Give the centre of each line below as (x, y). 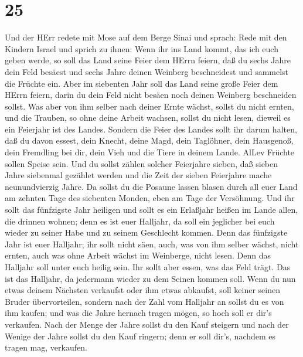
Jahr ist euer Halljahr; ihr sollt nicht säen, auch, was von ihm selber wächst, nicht (152, 244)
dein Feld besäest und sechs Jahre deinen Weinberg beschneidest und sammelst (147, 71)
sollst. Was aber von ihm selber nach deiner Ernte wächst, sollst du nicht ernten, (149, 106)
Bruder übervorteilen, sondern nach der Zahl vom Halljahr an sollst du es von (144, 301)
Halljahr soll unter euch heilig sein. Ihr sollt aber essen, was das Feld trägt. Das (148, 267)
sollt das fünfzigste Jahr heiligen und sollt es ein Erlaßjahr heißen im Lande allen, (151, 210)
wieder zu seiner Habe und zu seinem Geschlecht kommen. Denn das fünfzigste (146, 232)
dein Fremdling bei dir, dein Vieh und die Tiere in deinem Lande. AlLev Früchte (150, 152)
